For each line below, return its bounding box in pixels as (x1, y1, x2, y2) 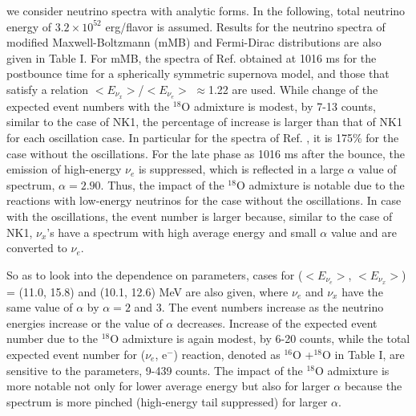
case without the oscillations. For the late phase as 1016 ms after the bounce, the (6, 145, 405, 161)
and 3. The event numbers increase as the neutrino (134, 299, 384, 316)
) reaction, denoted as (173, 346, 281, 362)
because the (344, 377, 402, 394)
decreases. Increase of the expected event (176, 314, 378, 331)
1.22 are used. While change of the (208, 80, 378, 97)
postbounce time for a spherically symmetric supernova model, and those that (6, 65, 390, 82)
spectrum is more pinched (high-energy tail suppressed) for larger (6, 393, 328, 410)
